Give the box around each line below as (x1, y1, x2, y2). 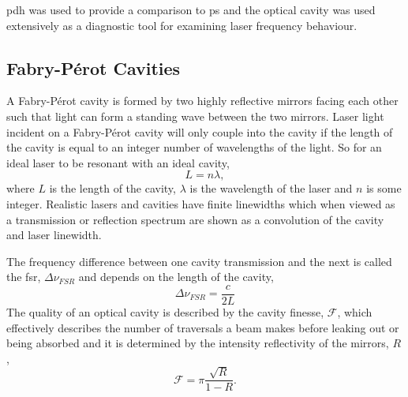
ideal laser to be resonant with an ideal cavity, (6, 154, 230, 170)
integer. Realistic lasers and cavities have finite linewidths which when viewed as (6, 195, 395, 212)
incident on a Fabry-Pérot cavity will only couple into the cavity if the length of (6, 123, 393, 140)
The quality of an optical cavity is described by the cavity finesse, (6, 303, 324, 320)
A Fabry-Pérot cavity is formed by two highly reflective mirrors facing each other (6, 92, 399, 109)
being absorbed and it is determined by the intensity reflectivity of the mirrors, (6, 335, 389, 351)
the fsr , (6, 268, 41, 285)
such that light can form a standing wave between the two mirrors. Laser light (6, 107, 384, 124)
